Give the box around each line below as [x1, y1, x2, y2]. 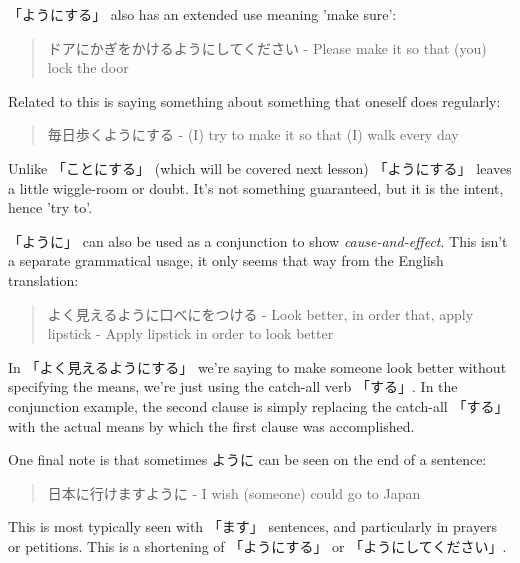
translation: [8, 269, 79, 290]
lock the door [47, 57, 129, 78]
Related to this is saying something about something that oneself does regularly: [8, 90, 501, 111]
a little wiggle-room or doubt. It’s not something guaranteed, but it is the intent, [8, 177, 504, 198]
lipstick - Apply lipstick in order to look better [47, 323, 334, 344]
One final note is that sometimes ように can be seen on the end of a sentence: [8, 449, 487, 470]
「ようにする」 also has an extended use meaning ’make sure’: [8, 4, 397, 24]
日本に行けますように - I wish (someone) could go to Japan [47, 482, 421, 503]
